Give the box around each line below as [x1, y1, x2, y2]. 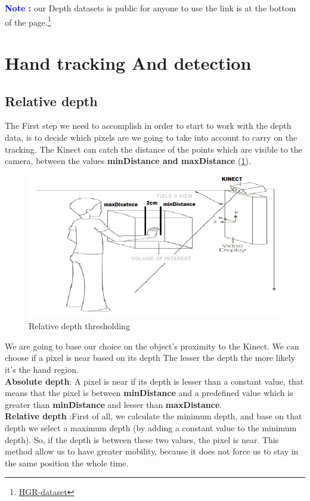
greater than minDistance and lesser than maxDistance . [5, 398, 222, 410]
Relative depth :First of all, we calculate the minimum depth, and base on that [5, 410, 302, 422]
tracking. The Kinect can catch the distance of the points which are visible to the [5, 143, 302, 155]
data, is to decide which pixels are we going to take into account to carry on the [5, 131, 297, 144]
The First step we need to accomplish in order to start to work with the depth [5, 119, 292, 132]
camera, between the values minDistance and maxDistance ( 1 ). [5, 154, 251, 167]
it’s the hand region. [5, 363, 79, 376]
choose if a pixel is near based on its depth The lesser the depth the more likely [5, 351, 296, 364]
